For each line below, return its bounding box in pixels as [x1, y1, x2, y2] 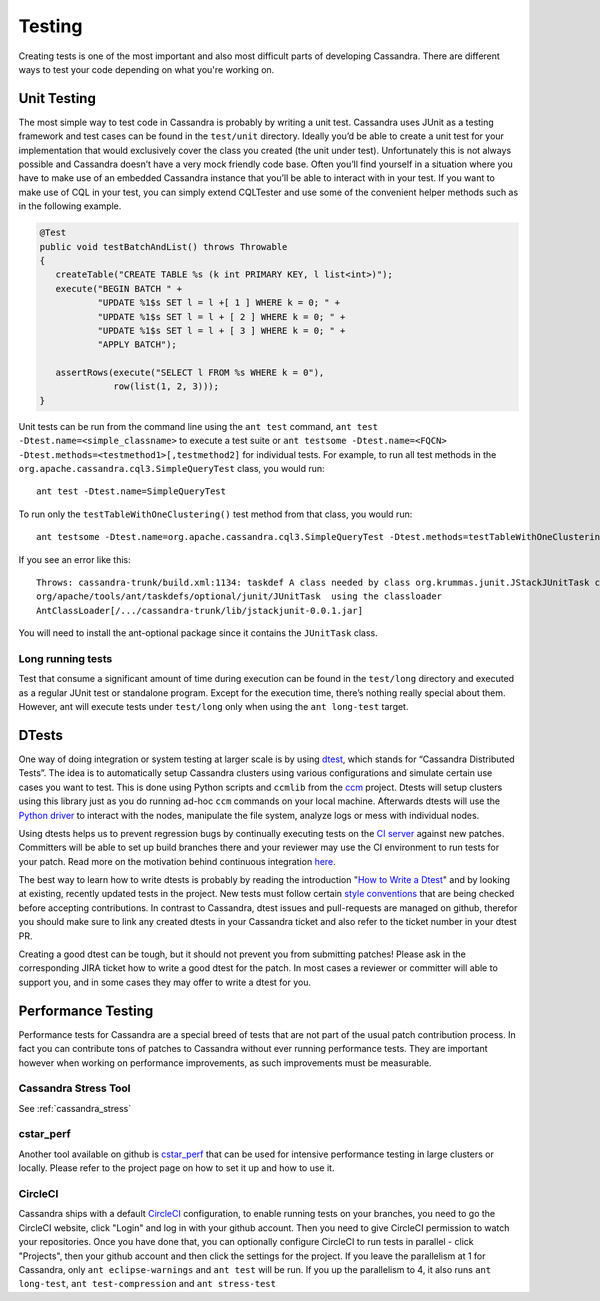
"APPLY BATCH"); [97, 339, 177, 350]
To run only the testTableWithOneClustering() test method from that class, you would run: [18, 508, 413, 520]
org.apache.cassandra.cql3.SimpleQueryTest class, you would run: [18, 463, 325, 475]
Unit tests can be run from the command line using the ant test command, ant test [18, 420, 379, 432]
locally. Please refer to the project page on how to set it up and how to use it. [18, 1162, 335, 1174]
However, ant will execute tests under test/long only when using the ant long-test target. [18, 701, 409, 713]
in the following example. [18, 200, 122, 212]
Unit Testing [18, 90, 97, 107]
